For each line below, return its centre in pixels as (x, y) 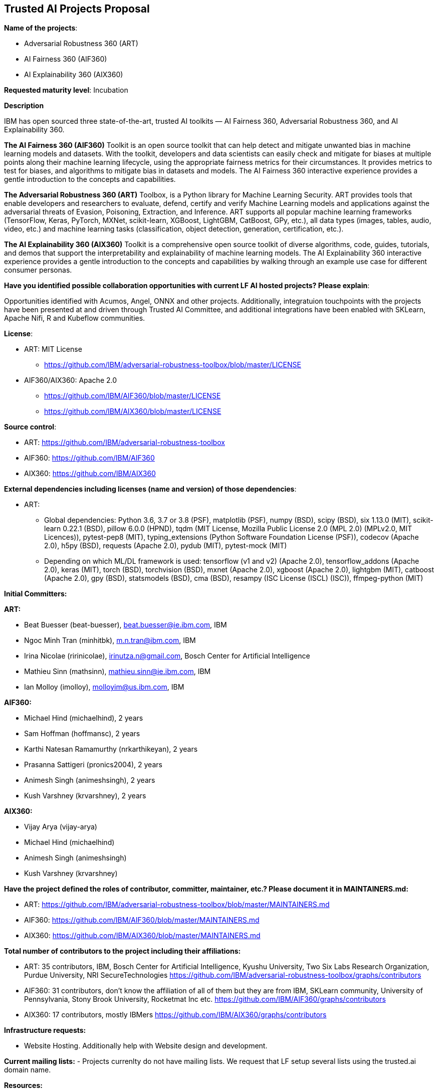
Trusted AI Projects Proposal (77, 9)
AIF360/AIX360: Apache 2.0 (71, 380)
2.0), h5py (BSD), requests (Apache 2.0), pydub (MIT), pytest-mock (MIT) (166, 546)
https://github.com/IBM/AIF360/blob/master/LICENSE (133, 396)
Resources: (23, 1085)
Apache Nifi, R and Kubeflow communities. (75, 318)
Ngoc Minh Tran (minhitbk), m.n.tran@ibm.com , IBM (110, 640)
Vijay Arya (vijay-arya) (61, 827)
